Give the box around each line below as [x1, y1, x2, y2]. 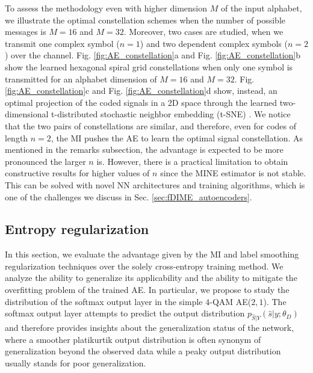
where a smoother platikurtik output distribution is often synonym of [5, 333, 261, 345]
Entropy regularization [5, 220, 149, 238]
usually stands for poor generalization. [5, 356, 146, 369]
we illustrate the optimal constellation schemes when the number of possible [5, 13, 286, 26]
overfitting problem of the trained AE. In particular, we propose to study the [5, 283, 290, 296]
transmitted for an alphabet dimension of [5, 72, 157, 85]
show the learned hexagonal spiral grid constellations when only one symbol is [5, 60, 293, 73]
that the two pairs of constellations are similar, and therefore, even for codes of [5, 119, 296, 132]
